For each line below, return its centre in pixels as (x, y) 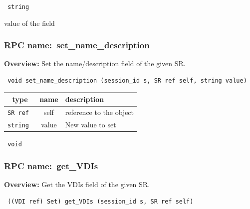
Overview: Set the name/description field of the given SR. (95, 63)
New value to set (91, 124)
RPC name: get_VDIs (51, 165)
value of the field (29, 23)
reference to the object (100, 112)
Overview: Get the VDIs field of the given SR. (77, 184)
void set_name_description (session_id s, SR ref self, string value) (127, 81)
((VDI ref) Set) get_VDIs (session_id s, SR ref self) (101, 201)
